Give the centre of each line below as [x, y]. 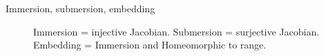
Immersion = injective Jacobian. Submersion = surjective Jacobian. [177, 31]
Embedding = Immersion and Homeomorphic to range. [150, 45]
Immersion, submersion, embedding [80, 8]
